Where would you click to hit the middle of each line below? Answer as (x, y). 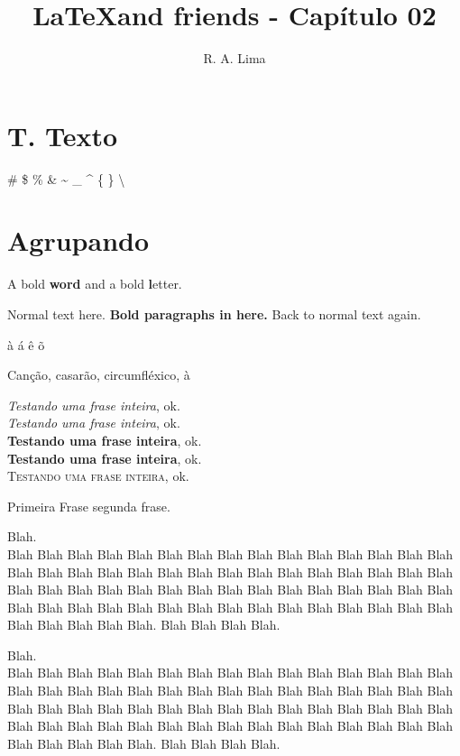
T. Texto (63, 135)
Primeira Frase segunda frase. (89, 506)
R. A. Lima (235, 58)
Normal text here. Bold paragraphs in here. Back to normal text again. (214, 313)
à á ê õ (26, 344)
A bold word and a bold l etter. (95, 284)
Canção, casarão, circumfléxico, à (99, 375)
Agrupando (78, 240)
